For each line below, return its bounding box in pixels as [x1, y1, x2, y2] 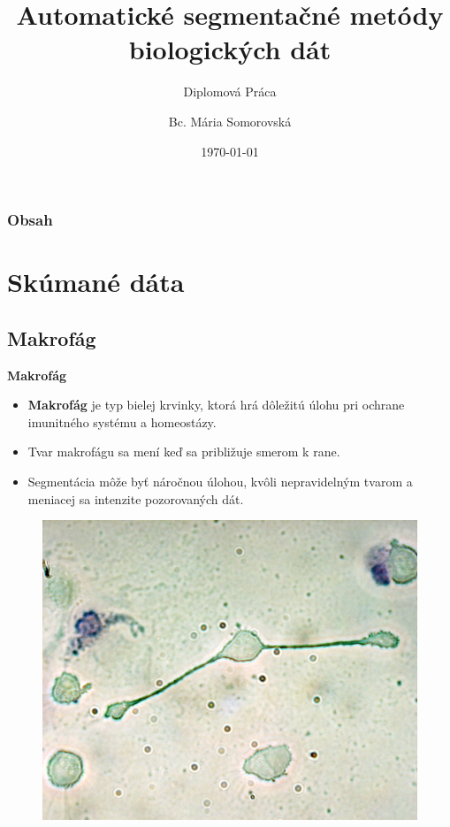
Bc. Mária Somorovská [168, 111, 292, 130]
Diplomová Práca [183, 82, 277, 101]
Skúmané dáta [7, 264, 185, 300]
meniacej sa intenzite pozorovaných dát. [27, 489, 244, 508]
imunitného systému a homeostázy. [27, 412, 217, 431]
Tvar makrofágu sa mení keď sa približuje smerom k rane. [27, 442, 340, 461]
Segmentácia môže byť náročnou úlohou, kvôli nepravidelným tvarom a [27, 471, 413, 490]
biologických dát [128, 31, 332, 67]
